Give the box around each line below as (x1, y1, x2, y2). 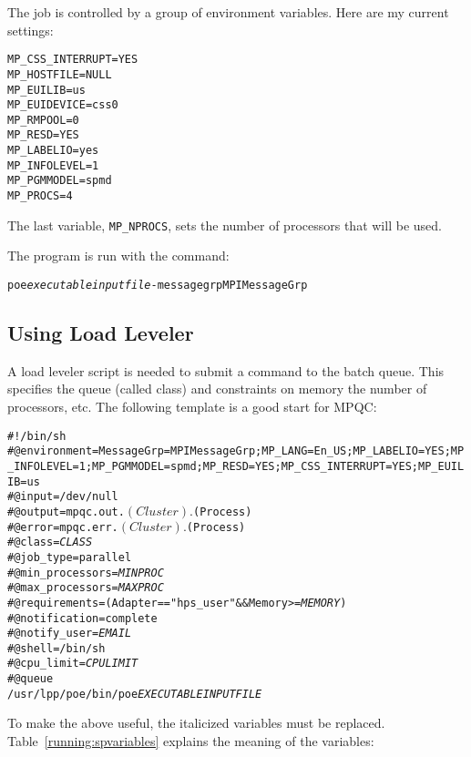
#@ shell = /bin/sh (7, 641, 106, 655)
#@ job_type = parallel (7, 550, 132, 564)
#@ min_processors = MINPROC (7, 566, 164, 579)
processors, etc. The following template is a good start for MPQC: (7, 397, 377, 416)
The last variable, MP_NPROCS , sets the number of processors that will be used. (7, 215, 442, 234)
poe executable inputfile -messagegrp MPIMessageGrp (7, 279, 308, 292)
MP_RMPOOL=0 (7, 113, 79, 127)
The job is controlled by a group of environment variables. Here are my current (7, 3, 449, 21)
